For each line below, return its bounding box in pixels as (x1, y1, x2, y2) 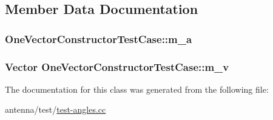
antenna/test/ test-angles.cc (5, 103, 106, 116)
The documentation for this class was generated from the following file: (5, 82, 269, 95)
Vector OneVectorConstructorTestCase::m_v (5, 59, 229, 74)
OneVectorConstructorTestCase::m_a (5, 31, 192, 46)
